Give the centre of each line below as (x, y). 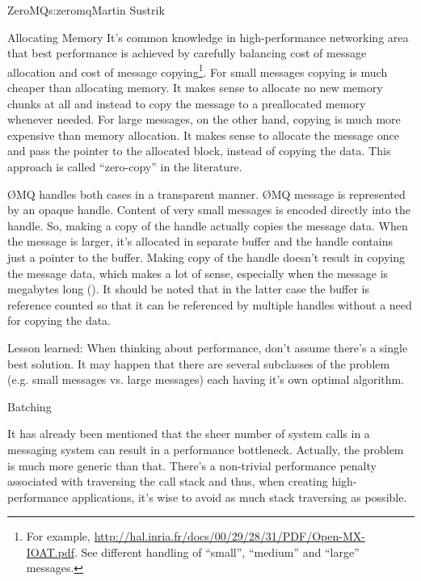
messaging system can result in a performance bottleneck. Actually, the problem (206, 449)
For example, (58, 536)
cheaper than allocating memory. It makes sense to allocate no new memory (195, 88)
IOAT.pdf (50, 552)
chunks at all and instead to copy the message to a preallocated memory (187, 103)
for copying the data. (59, 320)
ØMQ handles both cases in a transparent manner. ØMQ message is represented (206, 194)
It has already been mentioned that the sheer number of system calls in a (189, 434)
